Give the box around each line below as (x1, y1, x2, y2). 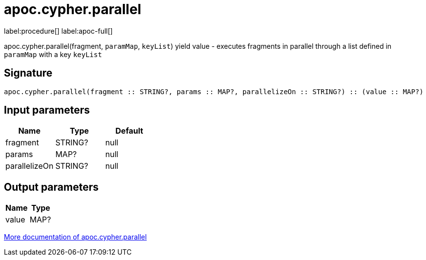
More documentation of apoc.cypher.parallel (4, 233, 147, 241)
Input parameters (4, 104, 90, 117)
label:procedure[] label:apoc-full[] (4, 26, 113, 35)
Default (115, 126, 143, 136)
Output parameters (4, 180, 99, 193)
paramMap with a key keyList (4, 50, 102, 59)
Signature (4, 67, 53, 80)
